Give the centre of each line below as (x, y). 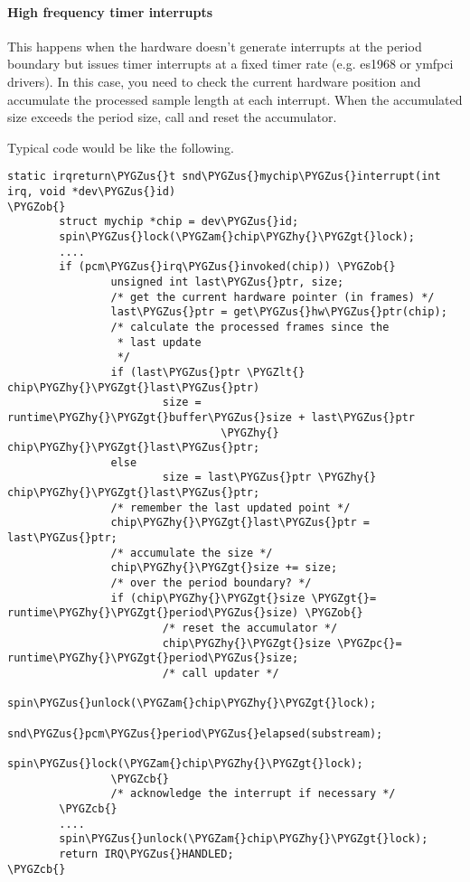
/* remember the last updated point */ (230, 507)
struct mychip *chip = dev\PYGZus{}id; (179, 222)
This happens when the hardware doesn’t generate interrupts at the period (215, 46)
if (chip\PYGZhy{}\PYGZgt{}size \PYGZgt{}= (244, 598)
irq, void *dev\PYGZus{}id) (92, 192)
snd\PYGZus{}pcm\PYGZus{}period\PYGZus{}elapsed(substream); (195, 733)
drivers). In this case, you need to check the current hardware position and (214, 81)
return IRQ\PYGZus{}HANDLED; (146, 854)
